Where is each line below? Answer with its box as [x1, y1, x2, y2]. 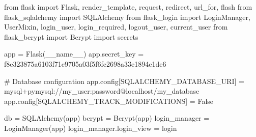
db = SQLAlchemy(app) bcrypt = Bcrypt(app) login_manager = [4, 113, 210, 123]
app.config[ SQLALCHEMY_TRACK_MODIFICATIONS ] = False [4, 95, 214, 106]
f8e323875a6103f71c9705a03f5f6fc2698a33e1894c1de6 [4, 58, 166, 69]
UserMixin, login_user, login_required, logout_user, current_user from [4, 21, 228, 32]
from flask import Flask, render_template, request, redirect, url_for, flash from [4, 2, 252, 12]
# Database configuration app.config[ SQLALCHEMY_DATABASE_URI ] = [4, 75, 244, 86]
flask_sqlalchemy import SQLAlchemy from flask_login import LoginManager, [4, 11, 250, 22]
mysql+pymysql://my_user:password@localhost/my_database [4, 86, 200, 96]
